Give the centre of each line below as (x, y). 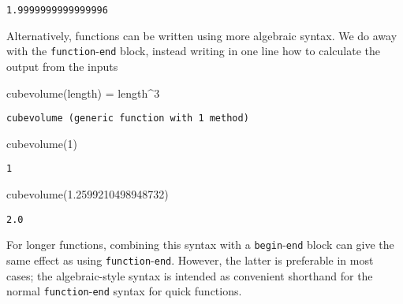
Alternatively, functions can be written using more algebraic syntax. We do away (202, 35)
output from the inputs (62, 66)
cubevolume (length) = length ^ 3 (83, 93)
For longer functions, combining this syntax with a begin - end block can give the (200, 245)
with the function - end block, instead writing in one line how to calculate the (193, 51)
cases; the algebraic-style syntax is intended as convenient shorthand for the (190, 275)
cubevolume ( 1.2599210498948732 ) (88, 194)
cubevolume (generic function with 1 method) (128, 119)
